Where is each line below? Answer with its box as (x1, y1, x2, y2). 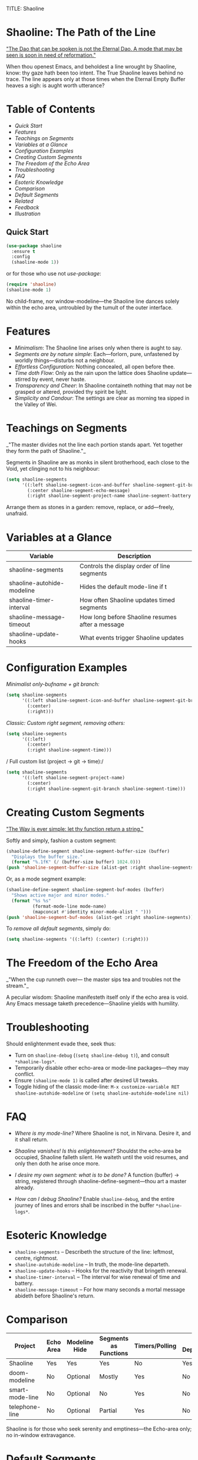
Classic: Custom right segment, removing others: (6, 719, 126, 726)
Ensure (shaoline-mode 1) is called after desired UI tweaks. (14, 1077, 159, 1084)
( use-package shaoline (6, 242, 62, 249)
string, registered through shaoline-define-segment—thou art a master (14, 1178, 187, 1185)
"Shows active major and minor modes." (11, 892, 110, 898)
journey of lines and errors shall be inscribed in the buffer (14, 1202, 154, 1209)
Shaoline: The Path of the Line (6, 26, 156, 39)
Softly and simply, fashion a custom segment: (6, 837, 117, 844)
